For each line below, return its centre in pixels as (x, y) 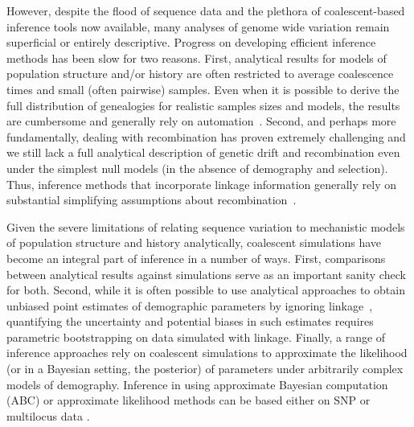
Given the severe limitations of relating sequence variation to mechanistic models (206, 226)
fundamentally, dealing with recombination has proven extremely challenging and (206, 136)
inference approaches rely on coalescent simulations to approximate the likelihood (207, 353)
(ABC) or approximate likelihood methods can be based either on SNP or (189, 400)
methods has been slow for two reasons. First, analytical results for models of (197, 57)
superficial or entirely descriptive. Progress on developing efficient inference (191, 42)
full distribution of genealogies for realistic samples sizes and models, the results (203, 105)
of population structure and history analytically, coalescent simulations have (194, 242)
